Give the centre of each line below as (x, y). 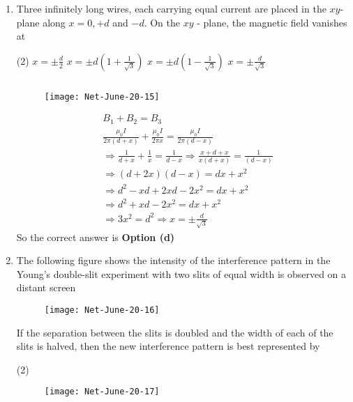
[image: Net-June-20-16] (102, 310)
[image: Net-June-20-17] (102, 392)
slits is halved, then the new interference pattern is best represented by (168, 346)
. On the (162, 22)
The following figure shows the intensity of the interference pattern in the (173, 260)
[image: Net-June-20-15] (102, 96)
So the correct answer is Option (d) (96, 237)
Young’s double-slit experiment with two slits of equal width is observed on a (181, 273)
